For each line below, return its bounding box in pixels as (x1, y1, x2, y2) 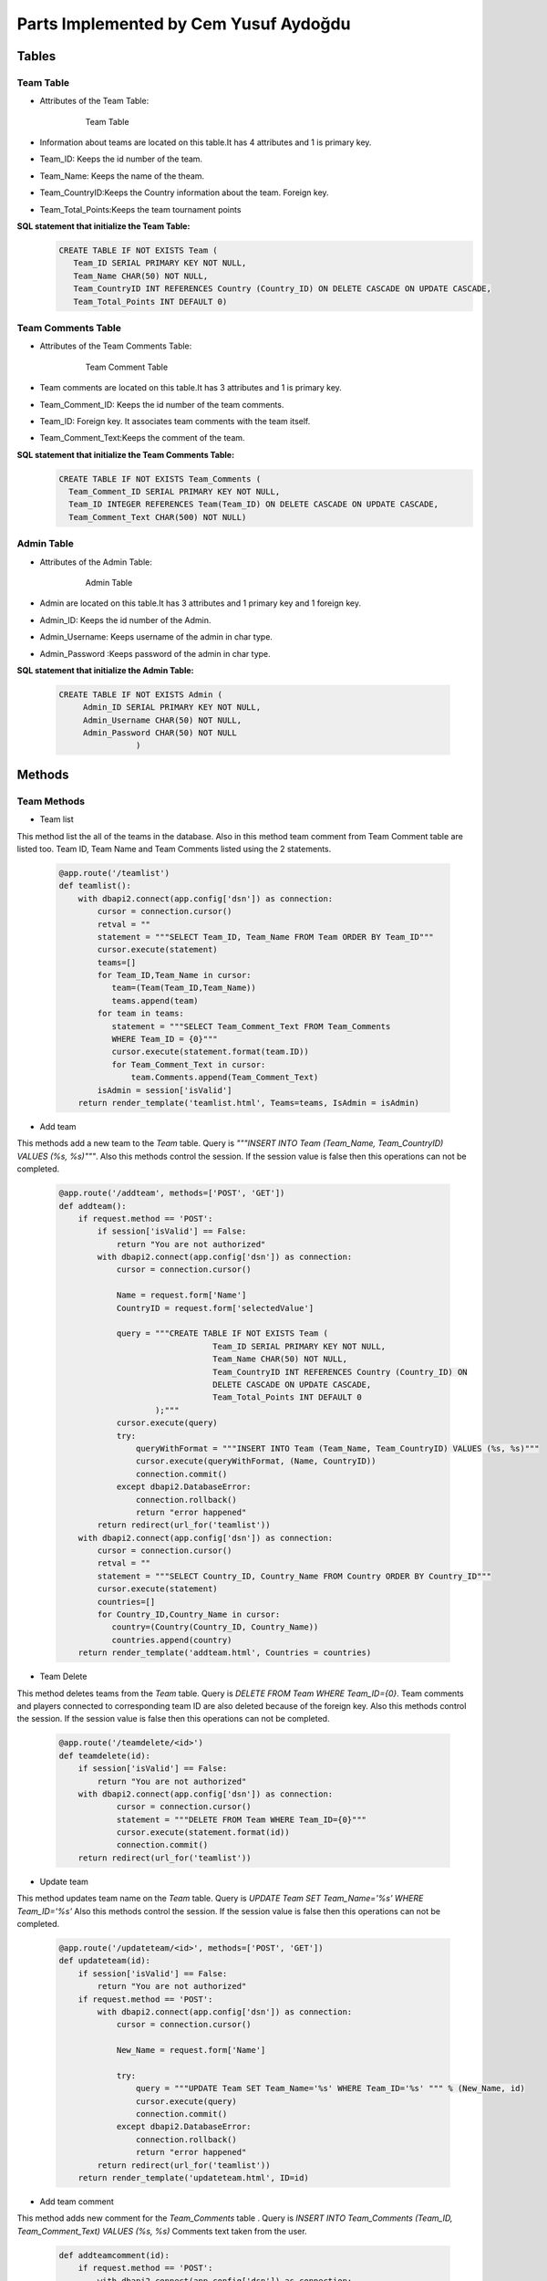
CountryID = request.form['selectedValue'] (116, 1303, 315, 1313)
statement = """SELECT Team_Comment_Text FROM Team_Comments (111, 1021, 391, 1031)
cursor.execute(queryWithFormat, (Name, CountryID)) (135, 1456, 377, 1466)
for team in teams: (97, 1008, 184, 1019)
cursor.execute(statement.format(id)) (116, 1828, 291, 1838)
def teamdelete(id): (58, 1750, 150, 1761)
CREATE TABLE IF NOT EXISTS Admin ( (58, 689, 223, 700)
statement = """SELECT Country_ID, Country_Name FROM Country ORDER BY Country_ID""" (97, 1570, 492, 1581)
